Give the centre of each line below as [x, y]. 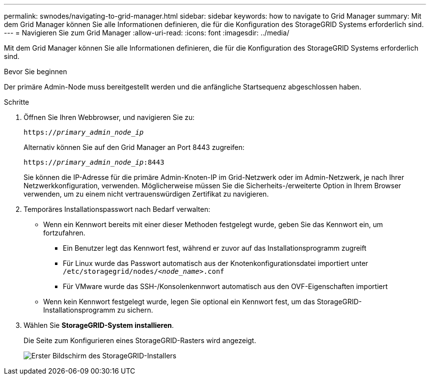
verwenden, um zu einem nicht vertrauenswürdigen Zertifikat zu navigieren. [146, 194]
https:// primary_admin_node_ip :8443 [94, 162]
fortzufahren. [64, 233]
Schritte [17, 102]
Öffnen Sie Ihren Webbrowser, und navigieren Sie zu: [109, 117]
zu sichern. [135, 310]
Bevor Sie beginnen [36, 72]
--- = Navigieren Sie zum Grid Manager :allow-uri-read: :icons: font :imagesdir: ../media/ [147, 33]
